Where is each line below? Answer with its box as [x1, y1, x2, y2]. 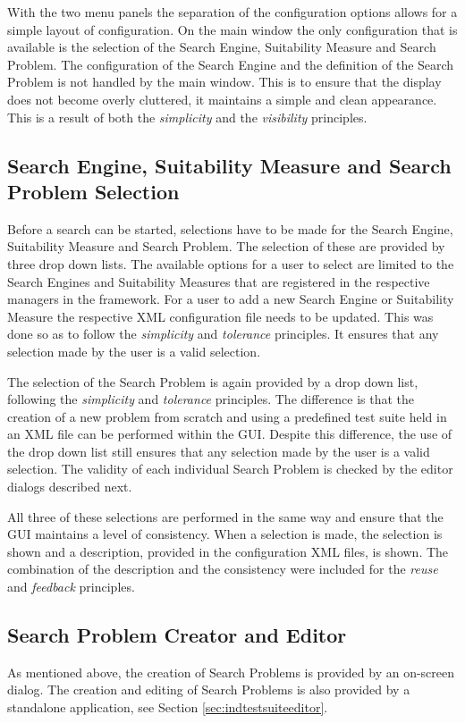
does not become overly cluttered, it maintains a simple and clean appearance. [7, 89, 437, 108]
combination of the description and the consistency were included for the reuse [7, 559, 438, 578]
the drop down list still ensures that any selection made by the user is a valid [7, 441, 430, 460]
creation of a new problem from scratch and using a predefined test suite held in [7, 407, 447, 425]
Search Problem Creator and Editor [7, 621, 347, 649]
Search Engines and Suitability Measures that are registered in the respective [7, 272, 430, 290]
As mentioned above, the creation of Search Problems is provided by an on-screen [7, 662, 455, 681]
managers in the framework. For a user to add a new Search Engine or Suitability [7, 290, 454, 308]
